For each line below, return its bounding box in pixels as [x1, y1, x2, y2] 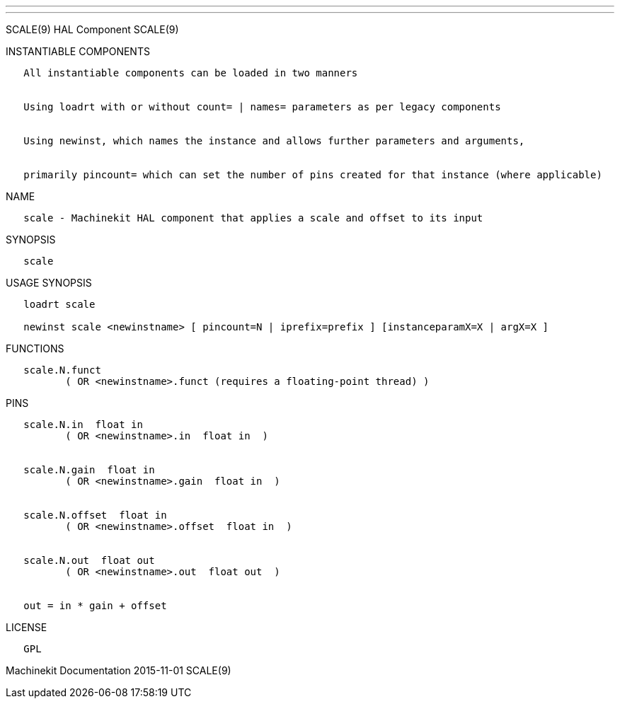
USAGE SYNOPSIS [6, 277, 92, 289]
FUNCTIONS [6, 342, 64, 354]
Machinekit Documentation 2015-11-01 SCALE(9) [6, 664, 231, 676]
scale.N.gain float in [23, 464, 155, 475]
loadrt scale [23, 299, 96, 310]
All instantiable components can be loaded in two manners [23, 67, 358, 79]
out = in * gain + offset [23, 600, 167, 611]
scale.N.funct [23, 364, 101, 376]
